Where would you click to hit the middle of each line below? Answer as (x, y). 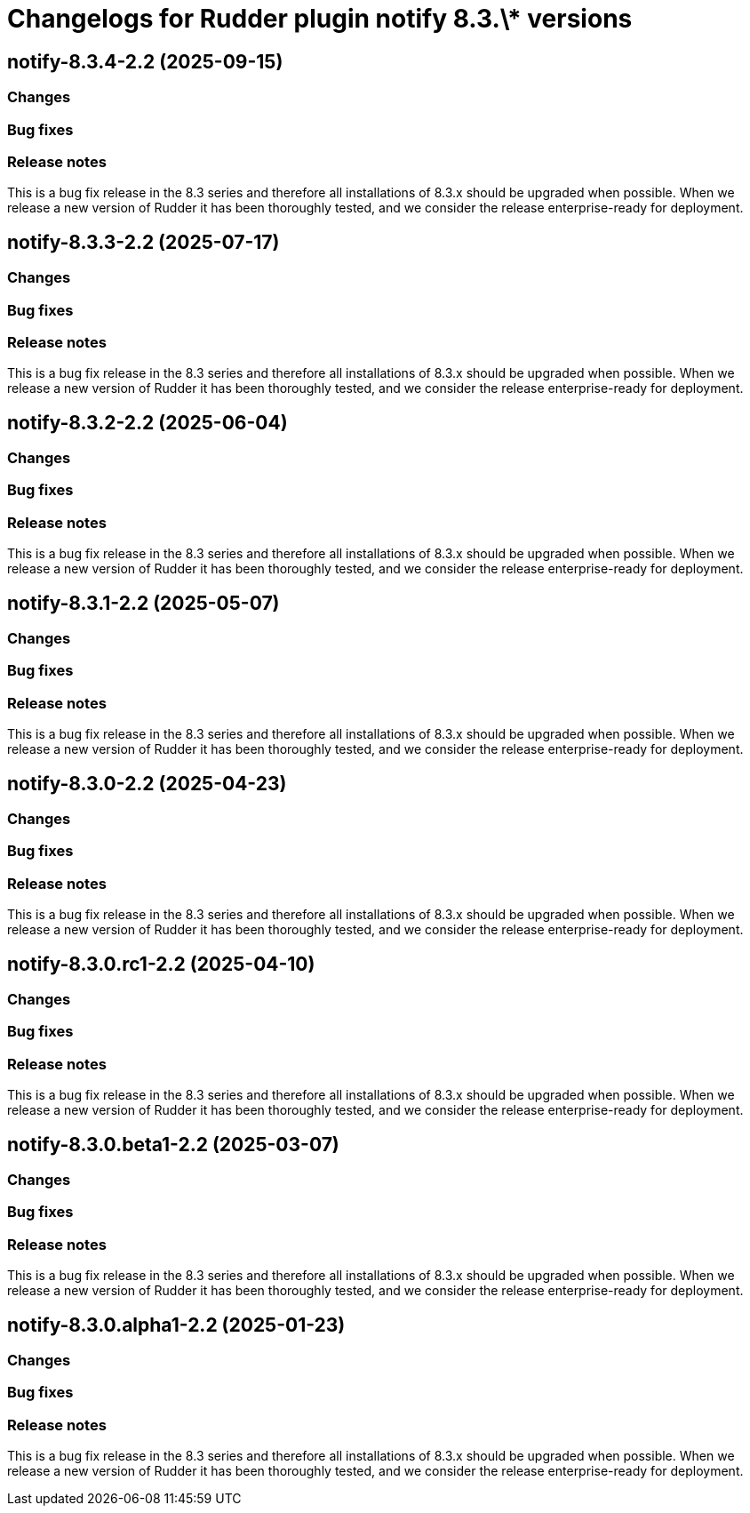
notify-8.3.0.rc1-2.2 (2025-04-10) (161, 964)
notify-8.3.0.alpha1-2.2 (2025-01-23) (176, 1325)
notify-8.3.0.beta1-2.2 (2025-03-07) (173, 1144)
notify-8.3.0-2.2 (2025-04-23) (147, 783)
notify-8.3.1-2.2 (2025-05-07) (144, 603)
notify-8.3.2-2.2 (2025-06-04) (148, 422)
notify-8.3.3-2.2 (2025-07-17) (144, 242)
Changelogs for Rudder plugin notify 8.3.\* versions (320, 19)
